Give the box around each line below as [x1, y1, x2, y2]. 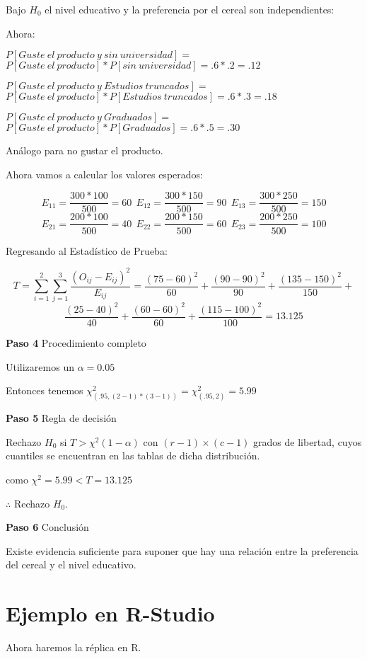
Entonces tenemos [6, 383, 83, 398]
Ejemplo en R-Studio [6, 599, 215, 628]
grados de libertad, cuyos [253, 434, 362, 449]
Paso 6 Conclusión [6, 520, 89, 534]
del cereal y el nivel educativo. [6, 557, 136, 572]
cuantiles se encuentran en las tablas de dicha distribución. [6, 448, 260, 463]
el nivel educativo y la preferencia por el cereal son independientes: [45, 2, 334, 16]
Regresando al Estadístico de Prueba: [6, 243, 168, 258]
